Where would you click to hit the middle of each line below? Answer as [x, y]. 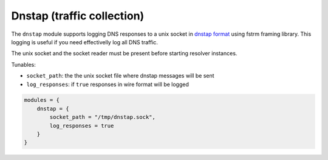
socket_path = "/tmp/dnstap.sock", [103, 117]
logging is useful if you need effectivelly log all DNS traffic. [84, 42]
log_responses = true [82, 125]
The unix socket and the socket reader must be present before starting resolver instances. [124, 53]
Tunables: [23, 64]
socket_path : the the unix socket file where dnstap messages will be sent [121, 76]
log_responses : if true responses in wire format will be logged [108, 84]
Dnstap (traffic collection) [78, 16]
